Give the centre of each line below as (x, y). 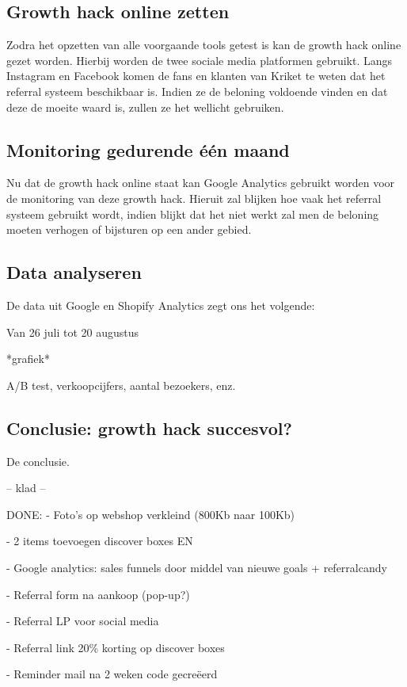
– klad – (26, 488)
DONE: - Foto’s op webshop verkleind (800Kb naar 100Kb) (151, 514)
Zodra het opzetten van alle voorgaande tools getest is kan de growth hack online (204, 45)
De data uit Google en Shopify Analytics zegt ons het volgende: (161, 305)
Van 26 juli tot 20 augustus (73, 332)
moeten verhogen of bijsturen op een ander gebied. (129, 229)
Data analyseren (74, 272)
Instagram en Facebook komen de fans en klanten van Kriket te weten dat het (196, 76)
